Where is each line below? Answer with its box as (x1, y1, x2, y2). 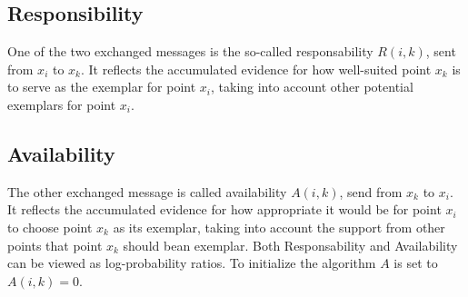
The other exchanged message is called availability (7, 182, 287, 201)
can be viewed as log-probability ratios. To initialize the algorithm (7, 253, 376, 272)
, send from (339, 182, 403, 201)
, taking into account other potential (211, 77, 413, 96)
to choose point (7, 217, 93, 236)
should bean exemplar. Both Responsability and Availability (123, 235, 458, 254)
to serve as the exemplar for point (7, 77, 196, 96)
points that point (7, 235, 103, 254)
